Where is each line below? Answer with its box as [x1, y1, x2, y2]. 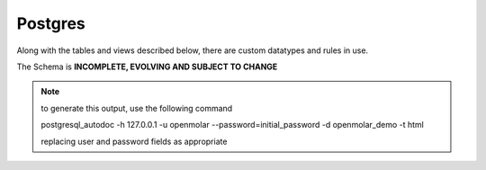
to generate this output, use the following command [40, 103, 233, 113]
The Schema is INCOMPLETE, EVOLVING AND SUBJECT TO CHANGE [16, 61, 278, 72]
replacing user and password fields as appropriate [40, 136, 228, 147]
